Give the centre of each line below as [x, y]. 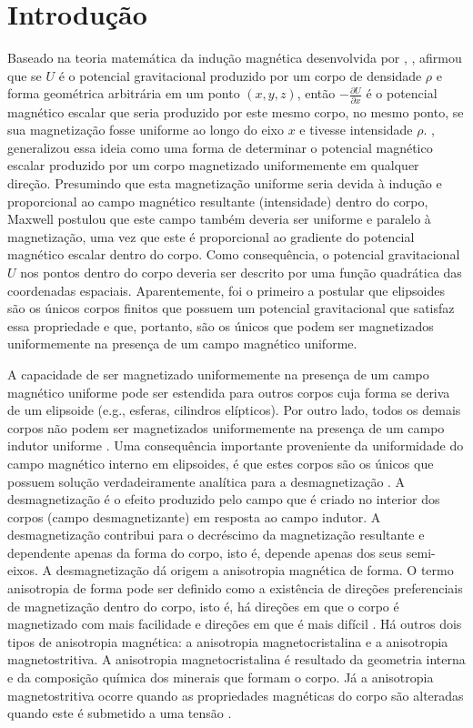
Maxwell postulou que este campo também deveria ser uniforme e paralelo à [219, 219]
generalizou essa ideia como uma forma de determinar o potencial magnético [220, 147]
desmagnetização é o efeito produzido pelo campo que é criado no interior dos [224, 499]
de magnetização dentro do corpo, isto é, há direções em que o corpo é [203, 606]
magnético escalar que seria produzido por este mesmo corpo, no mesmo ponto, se [236, 111]
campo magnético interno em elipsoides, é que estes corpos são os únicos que [221, 463]
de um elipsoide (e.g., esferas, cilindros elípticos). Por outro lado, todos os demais [234, 410]
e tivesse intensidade [356, 130]
